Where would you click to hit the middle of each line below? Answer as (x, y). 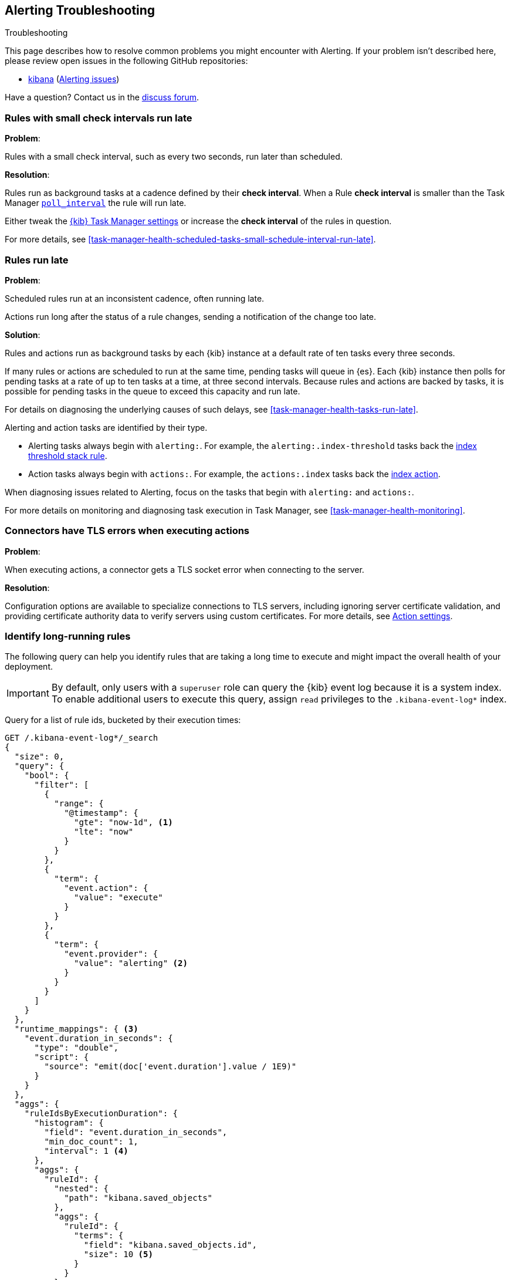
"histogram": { (69, 1123)
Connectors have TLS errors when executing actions (127, 531)
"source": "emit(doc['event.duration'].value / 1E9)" (170, 1067)
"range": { (79, 804)
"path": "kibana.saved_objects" (138, 1198)
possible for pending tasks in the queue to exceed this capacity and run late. (153, 391)
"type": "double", (76, 1048)
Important (28, 693)
